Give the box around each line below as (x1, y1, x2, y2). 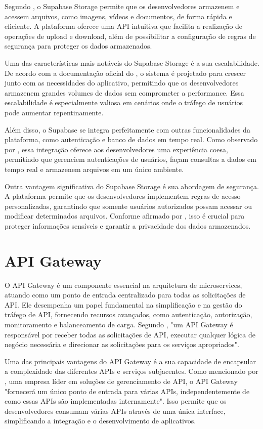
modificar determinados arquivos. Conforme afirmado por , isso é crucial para (5, 210, 245, 221)
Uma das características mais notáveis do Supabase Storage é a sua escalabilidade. (5, 57, 259, 68)
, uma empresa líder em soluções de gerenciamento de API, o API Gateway (5, 375, 238, 386)
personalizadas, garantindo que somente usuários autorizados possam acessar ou (5, 200, 252, 211)
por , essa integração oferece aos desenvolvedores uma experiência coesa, (5, 144, 228, 154)
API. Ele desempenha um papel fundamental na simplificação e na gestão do (5, 299, 242, 310)
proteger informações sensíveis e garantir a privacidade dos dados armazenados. (5, 220, 251, 231)
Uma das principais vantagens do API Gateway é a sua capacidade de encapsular (5, 356, 256, 366)
